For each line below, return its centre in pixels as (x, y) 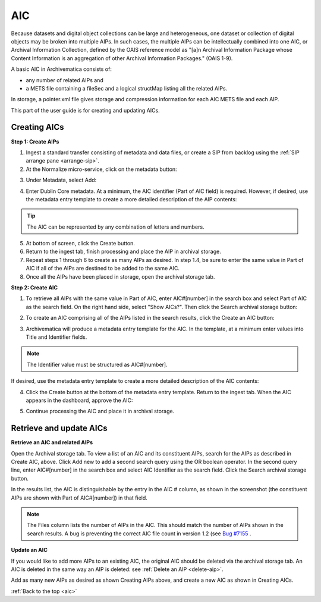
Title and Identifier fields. (56, 337)
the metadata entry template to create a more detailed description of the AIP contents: (131, 199)
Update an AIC (29, 550)
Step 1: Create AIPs (35, 141)
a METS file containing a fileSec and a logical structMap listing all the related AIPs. (127, 88)
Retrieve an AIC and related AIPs (52, 442)
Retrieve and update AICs (59, 428)
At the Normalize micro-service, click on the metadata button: (102, 169)
